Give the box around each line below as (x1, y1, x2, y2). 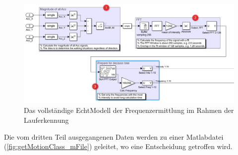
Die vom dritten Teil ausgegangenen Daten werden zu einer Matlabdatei (4, 131, 224, 142)
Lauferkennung (24, 115, 69, 125)
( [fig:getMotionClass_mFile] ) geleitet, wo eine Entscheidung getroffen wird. (4, 141, 233, 152)
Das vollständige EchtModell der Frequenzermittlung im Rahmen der (24, 105, 234, 115)
